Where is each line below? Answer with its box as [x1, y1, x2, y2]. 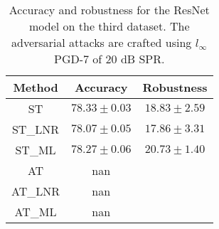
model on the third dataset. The [29, 18, 190, 34]
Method [13, 79, 58, 95]
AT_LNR [11, 183, 60, 199]
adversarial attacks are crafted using [11, 34, 192, 50]
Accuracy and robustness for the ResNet [9, 1, 210, 18]
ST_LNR [11, 121, 60, 137]
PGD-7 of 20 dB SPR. [54, 50, 165, 67]
